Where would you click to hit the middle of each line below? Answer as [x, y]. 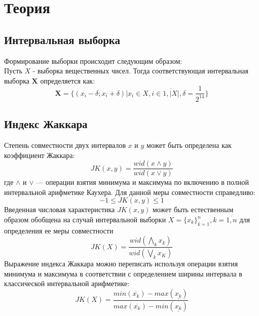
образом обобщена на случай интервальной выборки [85, 219]
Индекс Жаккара [46, 124]
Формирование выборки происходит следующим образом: [93, 61]
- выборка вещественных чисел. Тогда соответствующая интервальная [140, 71]
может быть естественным [193, 209]
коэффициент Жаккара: [40, 155]
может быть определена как [189, 145]
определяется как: [68, 80]
